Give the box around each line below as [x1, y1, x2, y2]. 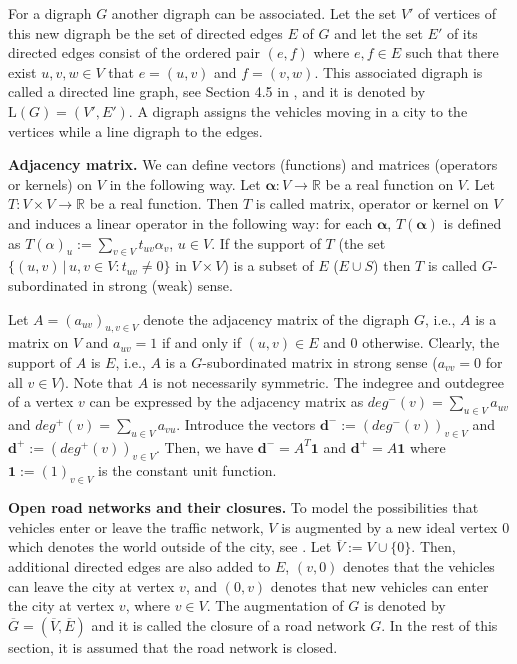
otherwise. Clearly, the [362, 332, 500, 353]
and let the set [334, 22, 423, 43]
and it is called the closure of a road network [91, 614, 366, 635]
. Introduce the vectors [176, 413, 316, 434]
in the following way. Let [109, 173, 261, 194]
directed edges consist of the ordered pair [8, 42, 260, 63]
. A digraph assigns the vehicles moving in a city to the [128, 100, 468, 121]
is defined [443, 212, 502, 233]
